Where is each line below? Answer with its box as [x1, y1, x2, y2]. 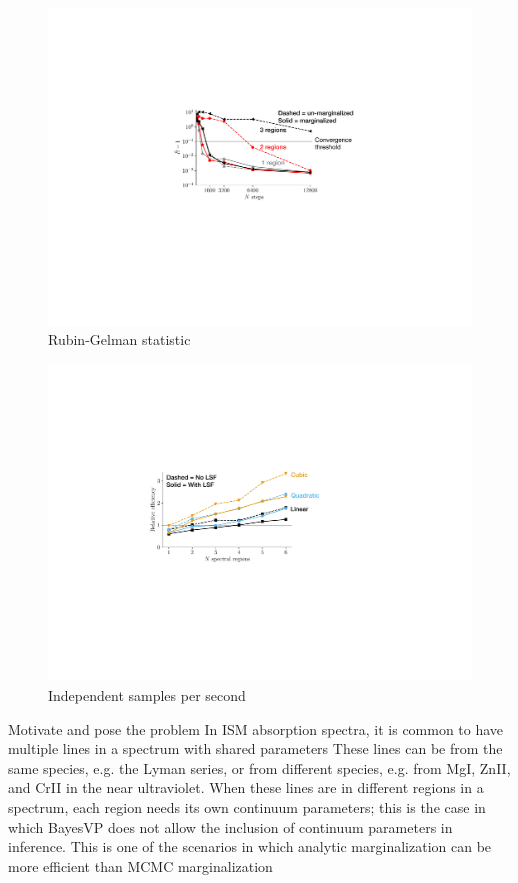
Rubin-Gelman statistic [48, 329, 191, 350]
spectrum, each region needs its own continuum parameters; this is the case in [8, 796, 486, 817]
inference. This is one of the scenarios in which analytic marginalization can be [8, 836, 492, 857]
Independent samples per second [48, 684, 246, 705]
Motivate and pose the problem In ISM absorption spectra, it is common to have [8, 718, 504, 739]
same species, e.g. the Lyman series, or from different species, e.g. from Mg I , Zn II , [8, 757, 511, 778]
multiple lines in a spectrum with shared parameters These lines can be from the [8, 738, 503, 759]
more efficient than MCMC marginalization [8, 855, 273, 876]
